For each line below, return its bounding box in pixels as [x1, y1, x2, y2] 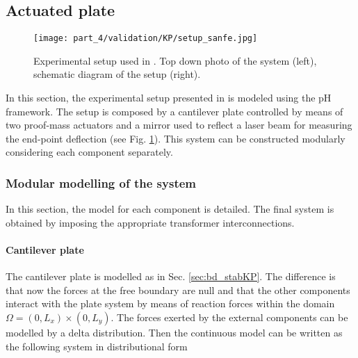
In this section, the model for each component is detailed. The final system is [6, 202, 334, 216]
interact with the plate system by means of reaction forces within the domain [6, 296, 335, 311]
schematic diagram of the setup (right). [33, 67, 201, 81]
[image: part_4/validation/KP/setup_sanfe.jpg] [33, 33, 258, 44]
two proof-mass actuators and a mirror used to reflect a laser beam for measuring [6, 117, 352, 132]
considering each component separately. [6, 145, 173, 159]
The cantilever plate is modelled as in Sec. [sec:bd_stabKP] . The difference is [6, 269, 336, 284]
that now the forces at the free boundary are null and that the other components [6, 282, 350, 297]
